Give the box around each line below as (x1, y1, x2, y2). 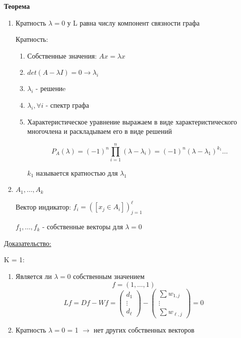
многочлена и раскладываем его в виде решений (27, 126, 172, 136)
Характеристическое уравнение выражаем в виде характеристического (27, 116, 237, 126)
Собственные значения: (27, 50, 97, 61)
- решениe (35, 83, 66, 93)
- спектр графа (46, 99, 90, 110)
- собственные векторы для (42, 221, 123, 232)
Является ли (15, 271, 52, 281)
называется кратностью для (36, 167, 118, 178)
